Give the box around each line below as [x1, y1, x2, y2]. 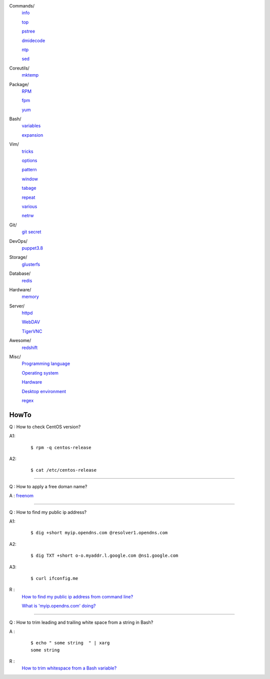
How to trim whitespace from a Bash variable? [21, 665, 117, 671]
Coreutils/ [9, 65, 29, 71]
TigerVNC [21, 328, 42, 334]
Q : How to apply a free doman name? [9, 483, 87, 489]
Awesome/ [9, 337, 31, 344]
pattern [21, 167, 37, 173]
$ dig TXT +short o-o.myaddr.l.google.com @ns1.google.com [30, 553, 178, 558]
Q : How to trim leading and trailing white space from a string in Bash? [9, 619, 153, 625]
